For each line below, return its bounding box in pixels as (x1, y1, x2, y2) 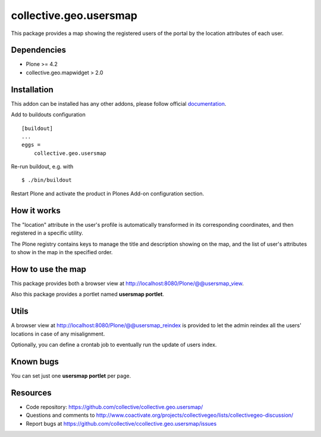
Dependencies (11, 45, 67, 55)
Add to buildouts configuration (11, 111, 86, 118)
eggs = (21, 141, 41, 148)
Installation (11, 84, 53, 94)
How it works (11, 205, 61, 216)
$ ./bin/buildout (21, 177, 72, 183)
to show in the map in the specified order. (11, 248, 113, 255)
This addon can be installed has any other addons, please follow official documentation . (11, 100, 226, 107)
